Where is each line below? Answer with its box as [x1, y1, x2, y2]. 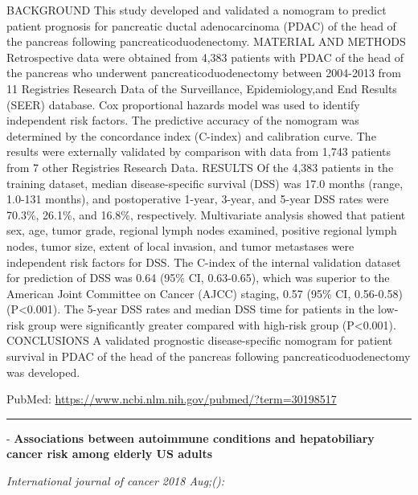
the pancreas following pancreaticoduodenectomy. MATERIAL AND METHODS [6, 33, 406, 50]
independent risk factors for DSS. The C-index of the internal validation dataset [6, 253, 401, 270]
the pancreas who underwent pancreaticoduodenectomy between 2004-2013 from [6, 64, 401, 81]
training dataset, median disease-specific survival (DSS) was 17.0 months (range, [6, 174, 404, 191]
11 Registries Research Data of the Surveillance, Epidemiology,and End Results [6, 80, 397, 96]
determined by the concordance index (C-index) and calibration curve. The [6, 127, 376, 144]
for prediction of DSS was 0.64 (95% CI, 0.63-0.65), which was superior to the [6, 269, 390, 286]
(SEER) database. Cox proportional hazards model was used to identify [6, 96, 360, 112]
